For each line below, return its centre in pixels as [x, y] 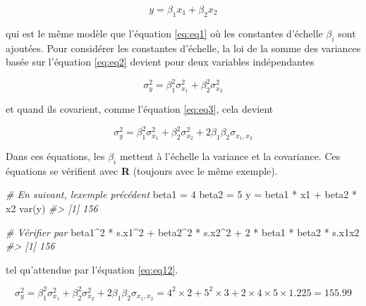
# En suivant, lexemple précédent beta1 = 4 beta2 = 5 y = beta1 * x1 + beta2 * [182, 194]
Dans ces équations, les [55, 156]
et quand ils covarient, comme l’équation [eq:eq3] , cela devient [140, 109]
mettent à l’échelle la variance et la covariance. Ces [230, 156]
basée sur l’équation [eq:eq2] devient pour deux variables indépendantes [160, 62]
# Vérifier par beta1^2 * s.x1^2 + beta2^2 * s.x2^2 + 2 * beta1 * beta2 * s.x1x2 [183, 232]
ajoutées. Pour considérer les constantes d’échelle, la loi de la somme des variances [183, 48]
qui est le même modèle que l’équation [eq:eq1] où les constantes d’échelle [164, 33]
